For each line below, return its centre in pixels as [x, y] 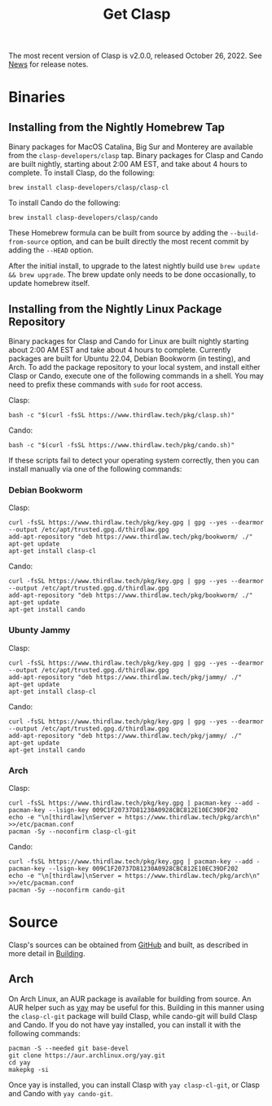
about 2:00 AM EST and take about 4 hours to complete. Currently [120, 350]
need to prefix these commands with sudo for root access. [106, 384]
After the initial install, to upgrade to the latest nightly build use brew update [134, 266]
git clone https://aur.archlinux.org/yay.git [87, 1056]
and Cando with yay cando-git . [61, 1093]
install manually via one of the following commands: [95, 469]
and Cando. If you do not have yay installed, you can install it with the [125, 1025]
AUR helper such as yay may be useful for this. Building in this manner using [136, 1007]
